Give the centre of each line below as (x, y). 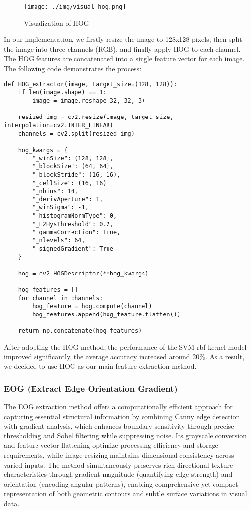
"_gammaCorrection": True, (76, 232)
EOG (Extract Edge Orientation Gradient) (91, 388)
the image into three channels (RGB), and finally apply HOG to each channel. (122, 49)
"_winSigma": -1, (60, 208)
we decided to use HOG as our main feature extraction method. (100, 366)
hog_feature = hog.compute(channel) (92, 306)
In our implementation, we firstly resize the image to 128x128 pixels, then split (123, 39)
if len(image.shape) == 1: (62, 93)
